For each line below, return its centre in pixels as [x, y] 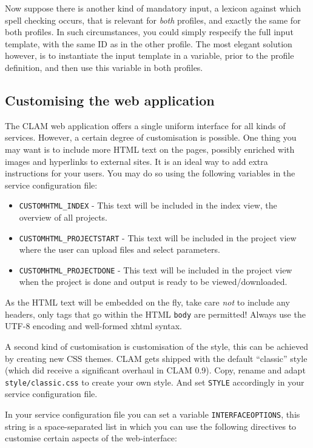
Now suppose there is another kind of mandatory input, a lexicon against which [153, 8]
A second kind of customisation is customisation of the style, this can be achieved [156, 346]
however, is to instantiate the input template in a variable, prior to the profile [150, 55]
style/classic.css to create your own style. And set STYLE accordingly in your [155, 382]
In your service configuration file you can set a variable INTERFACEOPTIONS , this [153, 414]
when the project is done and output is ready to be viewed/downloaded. [153, 282]
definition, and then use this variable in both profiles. [104, 67]
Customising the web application [110, 100]
